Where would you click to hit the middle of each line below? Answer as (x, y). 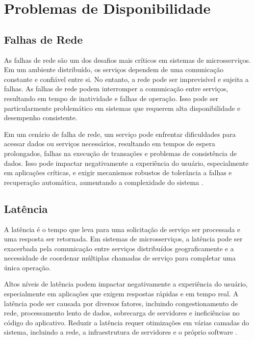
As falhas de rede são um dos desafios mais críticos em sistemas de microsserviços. (127, 60)
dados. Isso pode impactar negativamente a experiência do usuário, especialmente (126, 163)
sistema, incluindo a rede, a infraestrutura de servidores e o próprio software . (121, 332)
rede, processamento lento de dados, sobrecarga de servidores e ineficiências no (122, 313)
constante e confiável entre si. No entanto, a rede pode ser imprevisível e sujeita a (127, 79)
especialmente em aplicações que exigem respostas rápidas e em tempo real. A (121, 294)
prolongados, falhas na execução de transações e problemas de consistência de (120, 153)
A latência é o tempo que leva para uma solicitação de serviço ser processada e (122, 229)
